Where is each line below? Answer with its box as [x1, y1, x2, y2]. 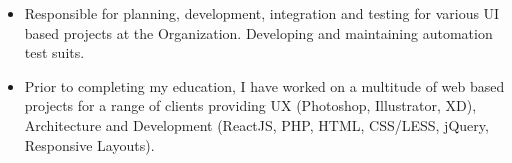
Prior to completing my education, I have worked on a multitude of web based [24, 75, 505, 96]
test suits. [24, 42, 85, 63]
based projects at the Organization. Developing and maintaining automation [24, 22, 493, 43]
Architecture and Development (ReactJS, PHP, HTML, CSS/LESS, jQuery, [24, 114, 489, 135]
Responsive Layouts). [24, 134, 155, 155]
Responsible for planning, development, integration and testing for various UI [24, 3, 500, 23]
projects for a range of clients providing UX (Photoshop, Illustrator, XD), [24, 95, 477, 116]
